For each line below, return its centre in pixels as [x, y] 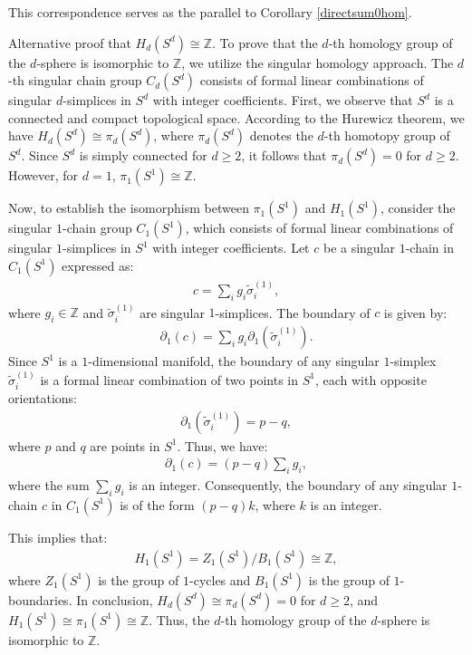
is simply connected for [143, 155]
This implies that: [58, 537]
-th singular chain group [75, 80]
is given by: [415, 312]
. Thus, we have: [222, 445]
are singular [172, 312]
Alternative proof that [70, 42]
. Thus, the [179, 619]
